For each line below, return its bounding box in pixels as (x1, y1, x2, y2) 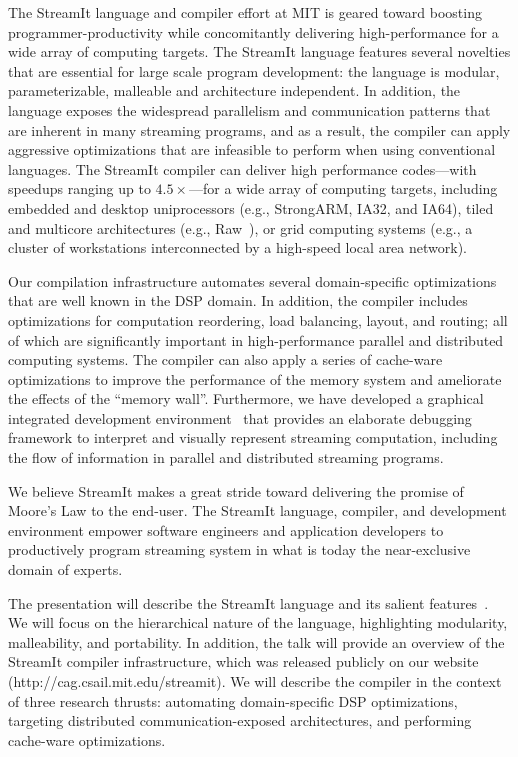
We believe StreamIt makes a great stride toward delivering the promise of (8, 480, 464, 501)
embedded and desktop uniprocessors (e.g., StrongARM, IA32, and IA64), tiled (8, 197, 494, 218)
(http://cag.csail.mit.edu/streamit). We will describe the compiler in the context (8, 671, 502, 691)
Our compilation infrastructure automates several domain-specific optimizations (8, 270, 497, 291)
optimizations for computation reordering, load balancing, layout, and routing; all (8, 309, 508, 330)
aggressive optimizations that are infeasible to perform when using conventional (8, 139, 496, 160)
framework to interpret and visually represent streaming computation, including (8, 427, 498, 448)
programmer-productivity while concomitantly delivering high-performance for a (8, 21, 499, 42)
